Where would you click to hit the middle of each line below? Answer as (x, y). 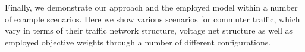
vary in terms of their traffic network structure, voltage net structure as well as (149, 30)
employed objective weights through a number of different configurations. (138, 42)
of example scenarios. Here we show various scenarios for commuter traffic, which (152, 19)
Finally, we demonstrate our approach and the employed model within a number (151, 7)
